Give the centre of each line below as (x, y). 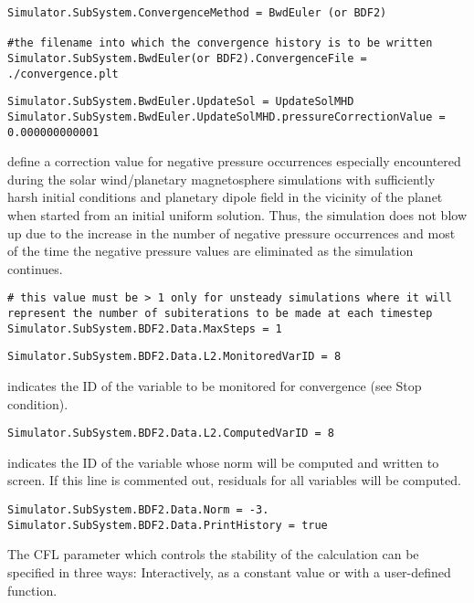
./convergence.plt (63, 74)
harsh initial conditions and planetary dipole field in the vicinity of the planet (225, 197)
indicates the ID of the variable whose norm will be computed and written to (223, 462)
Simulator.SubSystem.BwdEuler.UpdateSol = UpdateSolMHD (181, 102)
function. (32, 590)
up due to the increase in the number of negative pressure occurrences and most (232, 233)
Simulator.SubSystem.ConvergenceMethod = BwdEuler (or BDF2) (197, 13)
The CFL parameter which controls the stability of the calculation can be (213, 554)
